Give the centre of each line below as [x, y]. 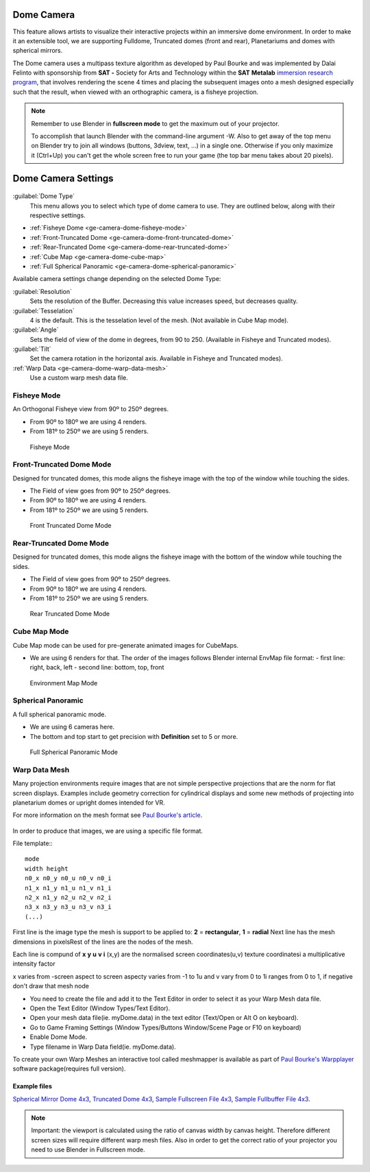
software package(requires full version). [69, 1069]
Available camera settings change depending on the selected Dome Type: [117, 279]
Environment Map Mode [64, 683]
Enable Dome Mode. [59, 1037]
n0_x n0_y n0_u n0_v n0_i [69, 878]
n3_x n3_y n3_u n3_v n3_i [69, 907]
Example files [33, 1086]
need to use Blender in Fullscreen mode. [88, 1150]
